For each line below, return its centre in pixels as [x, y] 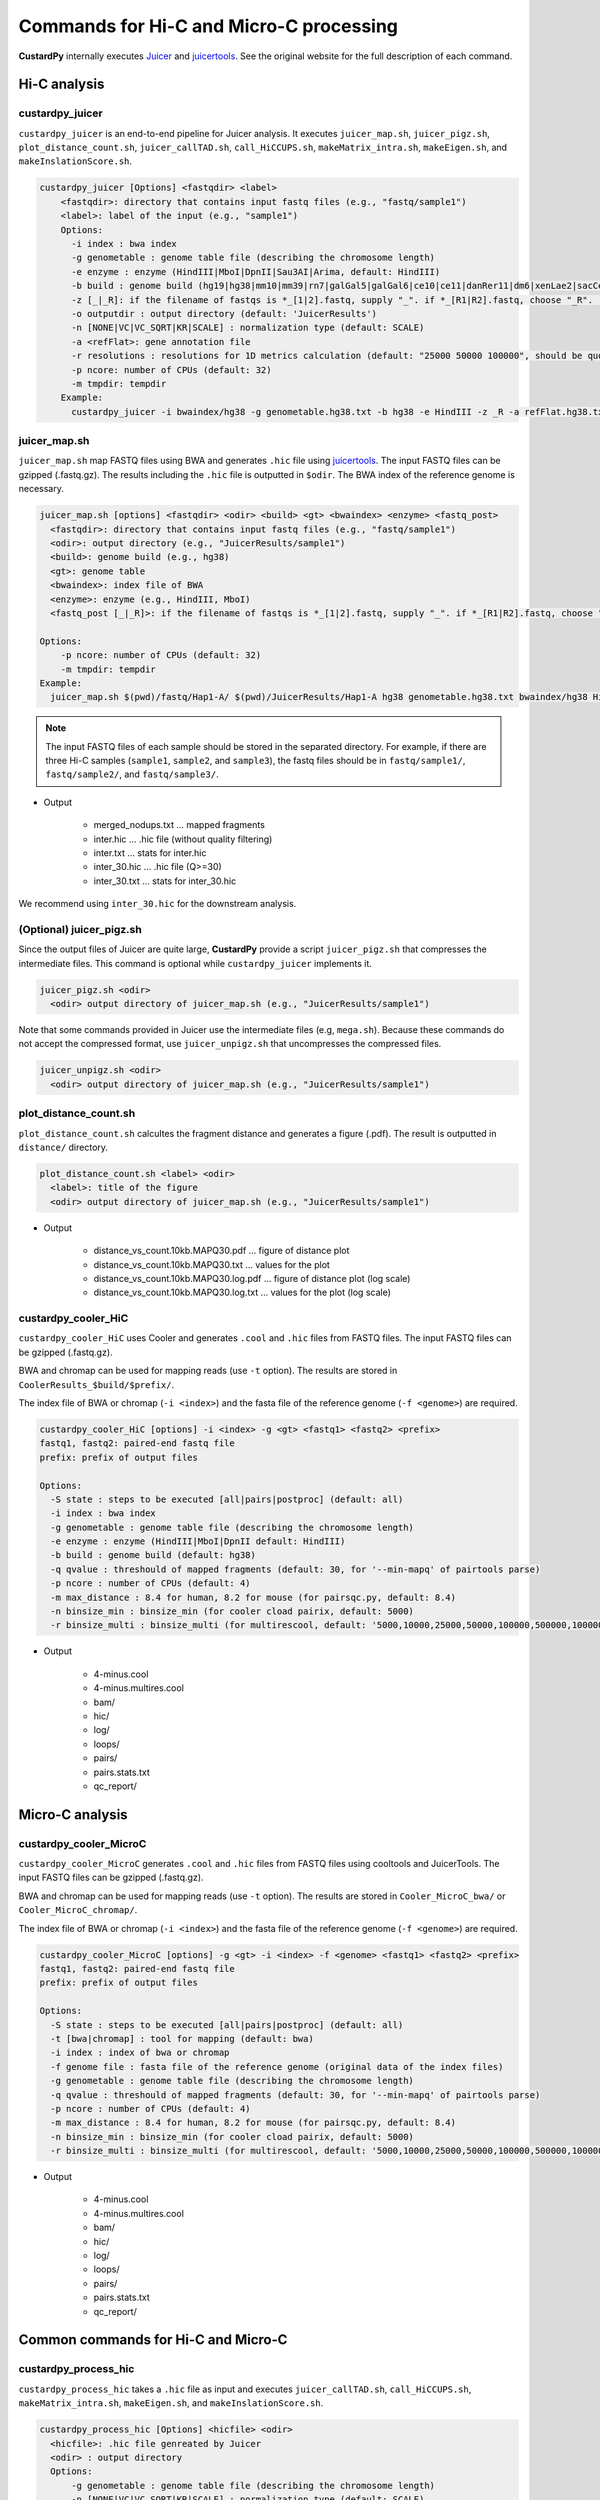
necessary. [41, 489]
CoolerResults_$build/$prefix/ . [96, 1384]
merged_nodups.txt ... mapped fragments [179, 825]
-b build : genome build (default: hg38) [153, 1555]
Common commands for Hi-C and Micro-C [153, 2340]
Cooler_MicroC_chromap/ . [78, 1910]
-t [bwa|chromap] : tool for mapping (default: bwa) [182, 2038]
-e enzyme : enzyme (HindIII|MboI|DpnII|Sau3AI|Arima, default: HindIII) [256, 271]
